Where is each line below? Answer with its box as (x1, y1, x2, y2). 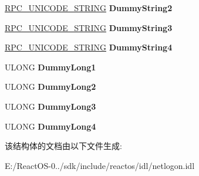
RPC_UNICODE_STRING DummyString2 (5, 2, 173, 13)
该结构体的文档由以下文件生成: (5, 140, 122, 152)
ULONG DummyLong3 (5, 100, 96, 112)
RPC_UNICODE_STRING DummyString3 (5, 21, 173, 33)
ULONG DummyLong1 (5, 60, 96, 73)
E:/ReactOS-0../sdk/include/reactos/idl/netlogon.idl (5, 159, 195, 171)
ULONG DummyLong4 (5, 120, 96, 132)
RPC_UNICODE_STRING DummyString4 (5, 41, 173, 53)
